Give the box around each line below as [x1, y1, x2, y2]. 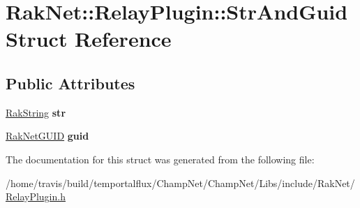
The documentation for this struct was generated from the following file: [6, 151, 315, 166]
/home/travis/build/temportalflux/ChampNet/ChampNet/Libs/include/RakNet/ [6, 175, 355, 190]
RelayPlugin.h [6, 189, 66, 204]
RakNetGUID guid [6, 128, 89, 143]
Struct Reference [6, 24, 172, 53]
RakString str [6, 105, 66, 119]
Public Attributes [6, 72, 135, 94]
